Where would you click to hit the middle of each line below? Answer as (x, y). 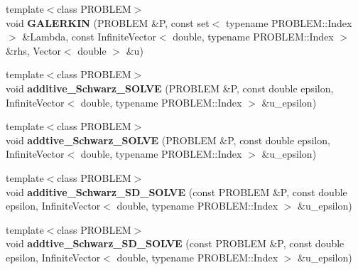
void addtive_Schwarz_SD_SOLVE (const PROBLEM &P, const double (175, 243)
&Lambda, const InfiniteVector (89, 37)
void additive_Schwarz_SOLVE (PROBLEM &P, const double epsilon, (170, 88)
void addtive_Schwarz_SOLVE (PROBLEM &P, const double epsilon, (168, 140)
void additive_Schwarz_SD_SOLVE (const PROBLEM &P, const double (177, 191)
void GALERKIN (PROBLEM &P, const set (108, 22)
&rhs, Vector (33, 50)
